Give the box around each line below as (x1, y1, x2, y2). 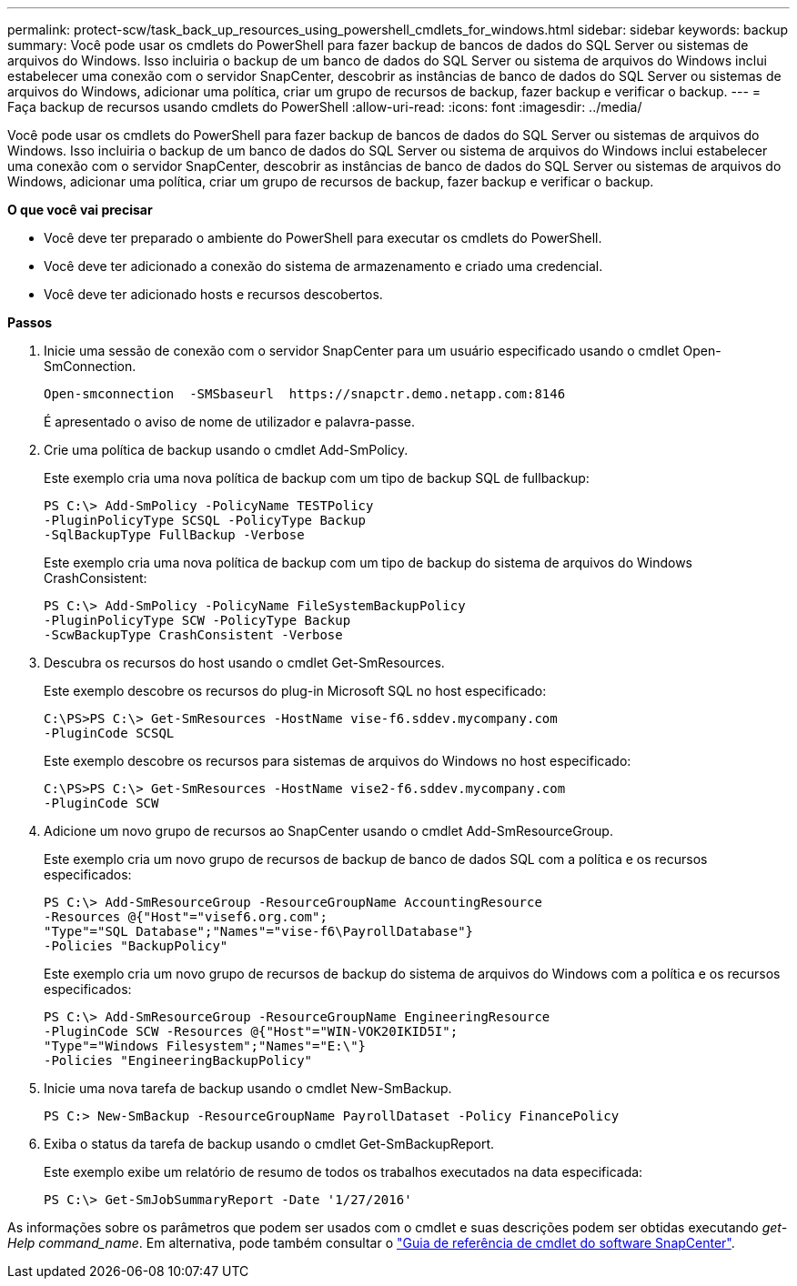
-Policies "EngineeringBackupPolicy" (44, 1053, 313, 1068)
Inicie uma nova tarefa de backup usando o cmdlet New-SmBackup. (44, 1080, 452, 1096)
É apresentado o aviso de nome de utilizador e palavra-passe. (44, 414, 416, 429)
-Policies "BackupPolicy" (44, 939, 228, 953)
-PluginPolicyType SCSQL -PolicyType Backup (44, 513, 367, 527)
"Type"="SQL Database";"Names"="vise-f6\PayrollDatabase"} (44, 924, 474, 939)
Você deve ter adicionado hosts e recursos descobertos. (44, 286, 383, 302)
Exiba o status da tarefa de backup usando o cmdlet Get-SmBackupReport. (44, 1136, 495, 1151)
